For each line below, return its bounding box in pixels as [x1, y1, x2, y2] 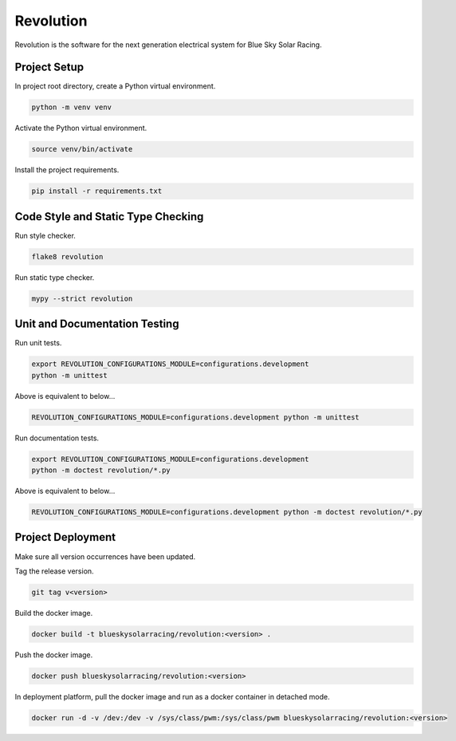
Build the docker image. [14, 608, 93, 617]
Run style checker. [14, 231, 76, 240]
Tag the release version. [14, 566, 95, 576]
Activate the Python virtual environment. [14, 124, 147, 133]
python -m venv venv [31, 103, 112, 112]
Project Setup [14, 61, 85, 74]
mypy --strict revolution [31, 294, 133, 303]
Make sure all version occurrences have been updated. [14, 551, 196, 562]
